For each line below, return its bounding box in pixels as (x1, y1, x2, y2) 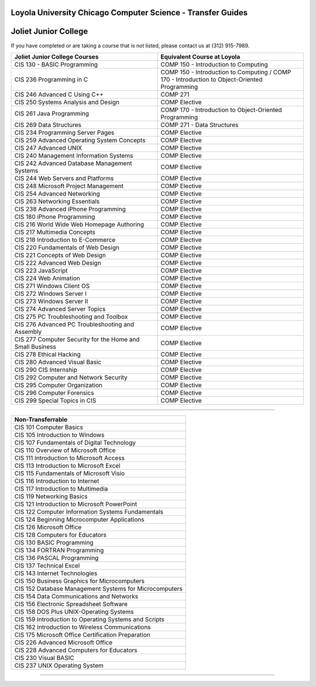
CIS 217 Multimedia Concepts (14, 228, 96, 236)
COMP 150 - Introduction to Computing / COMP (160, 68, 291, 76)
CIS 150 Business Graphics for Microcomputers (14, 577, 145, 585)
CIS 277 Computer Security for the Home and (14, 335, 140, 343)
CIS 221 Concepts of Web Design (14, 251, 107, 259)
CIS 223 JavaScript (14, 266, 68, 275)
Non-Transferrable (14, 415, 67, 423)
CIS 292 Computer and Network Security (14, 373, 128, 381)
